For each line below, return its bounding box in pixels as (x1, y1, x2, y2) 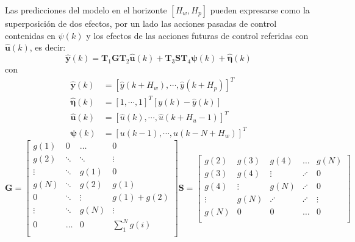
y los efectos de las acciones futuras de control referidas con (86, 29, 309, 41)
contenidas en (5, 29, 56, 41)
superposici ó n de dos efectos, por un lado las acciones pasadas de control (5, 17, 277, 29)
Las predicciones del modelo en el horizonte (5, 4, 167, 16)
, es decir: (29, 41, 66, 54)
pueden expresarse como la (210, 4, 310, 16)
